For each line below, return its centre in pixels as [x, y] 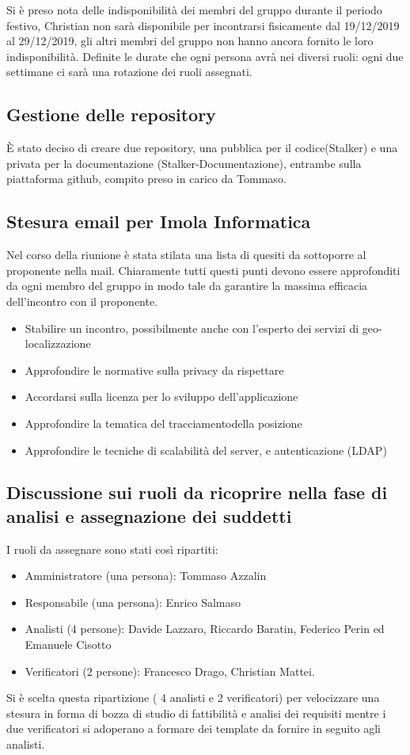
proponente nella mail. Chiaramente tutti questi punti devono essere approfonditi [203, 270]
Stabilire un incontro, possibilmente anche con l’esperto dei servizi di [192, 328]
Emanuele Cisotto [68, 644]
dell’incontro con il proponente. [82, 301]
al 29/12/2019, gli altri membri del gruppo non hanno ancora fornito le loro [190, 41]
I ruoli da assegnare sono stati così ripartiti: [112, 549]
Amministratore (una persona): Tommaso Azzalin [146, 576]
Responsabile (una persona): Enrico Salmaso [133, 602]
